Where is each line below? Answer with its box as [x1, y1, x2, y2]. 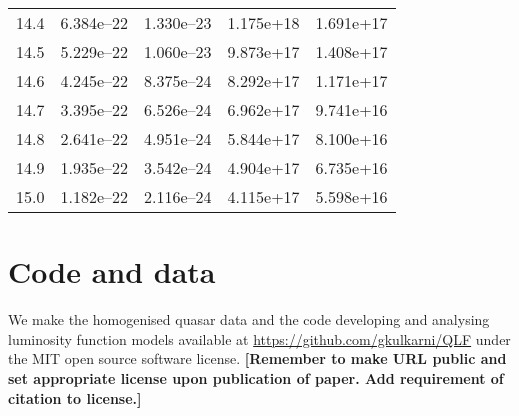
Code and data [8, 251, 216, 292]
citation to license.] [8, 387, 142, 408]
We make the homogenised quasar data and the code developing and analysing [8, 309, 490, 330]
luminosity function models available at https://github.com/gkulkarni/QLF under [8, 328, 511, 349]
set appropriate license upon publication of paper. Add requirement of [8, 367, 504, 388]
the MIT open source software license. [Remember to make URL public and [8, 348, 507, 369]
